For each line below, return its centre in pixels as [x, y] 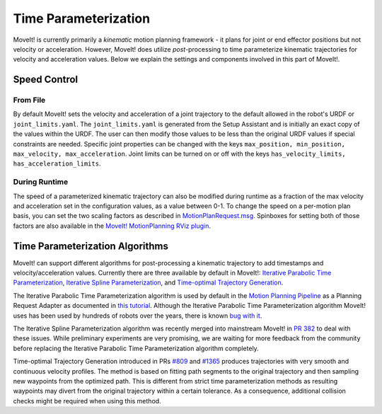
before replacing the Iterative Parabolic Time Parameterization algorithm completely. [136, 348]
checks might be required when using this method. [87, 401]
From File [29, 100]
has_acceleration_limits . [57, 163]
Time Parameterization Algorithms [91, 246]
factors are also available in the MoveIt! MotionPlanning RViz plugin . [112, 226]
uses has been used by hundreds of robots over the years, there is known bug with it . [138, 316]
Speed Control [46, 80]
